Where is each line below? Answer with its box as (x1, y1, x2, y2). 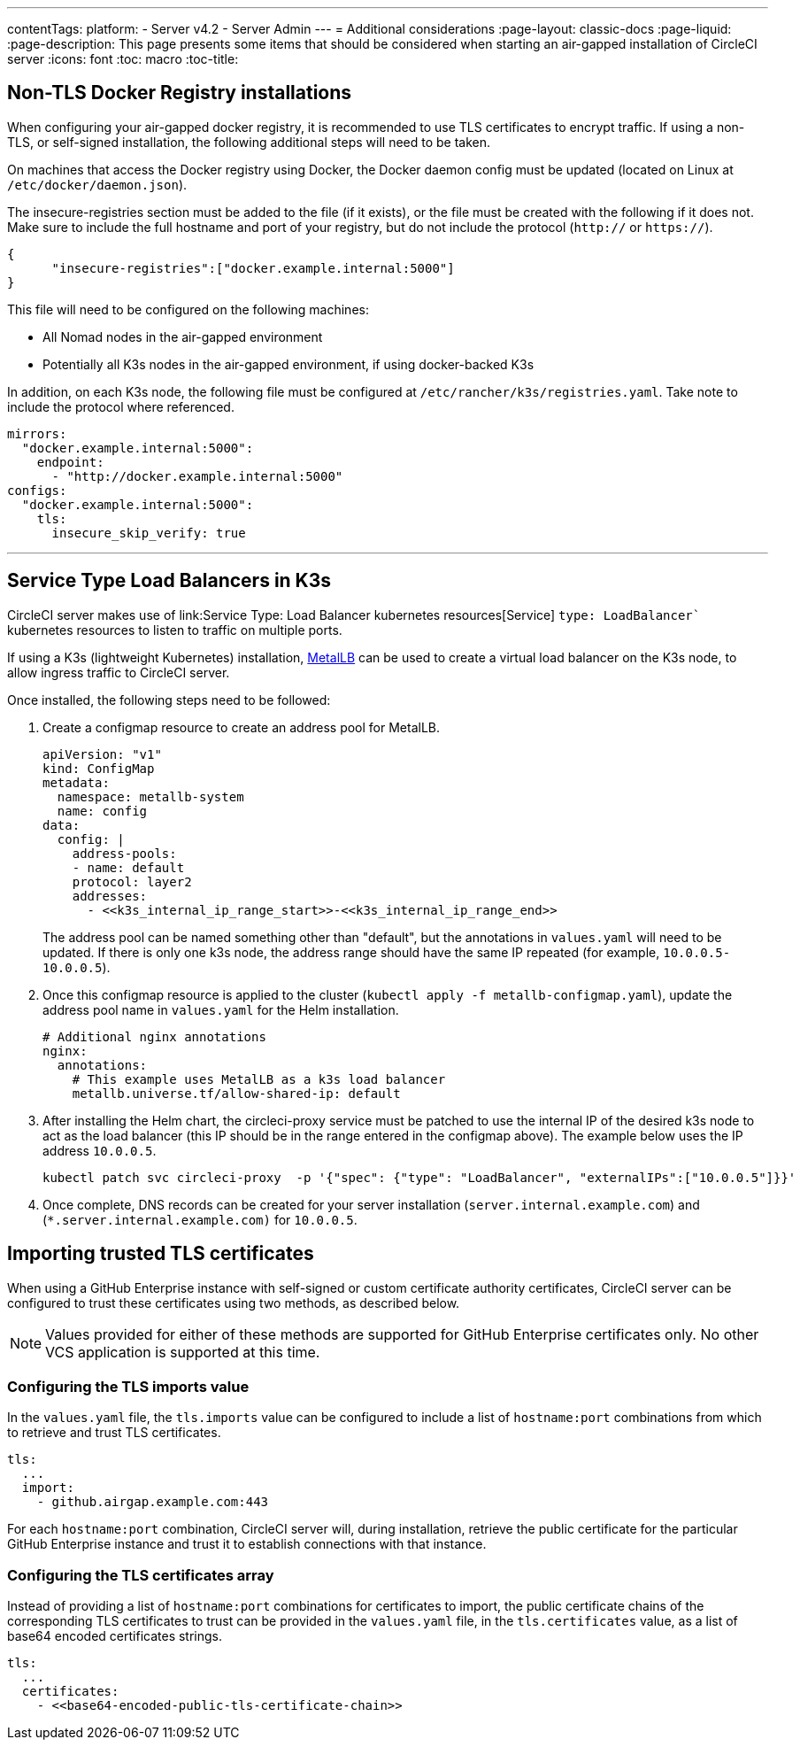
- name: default (72, 860, 185, 875)
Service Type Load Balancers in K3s (7, 569, 332, 592)
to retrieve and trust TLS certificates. (7, 1425, 221, 1441)
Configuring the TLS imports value (7, 1377, 250, 1395)
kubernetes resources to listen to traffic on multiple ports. (7, 622, 342, 638)
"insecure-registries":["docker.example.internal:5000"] (51, 260, 455, 275)
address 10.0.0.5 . (42, 1142, 157, 1158)
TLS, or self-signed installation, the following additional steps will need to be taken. (7, 134, 491, 150)
